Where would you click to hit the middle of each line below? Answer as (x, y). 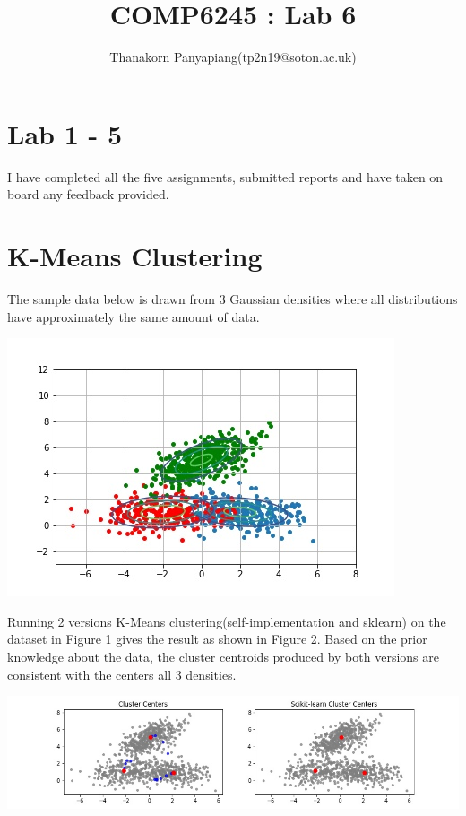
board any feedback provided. (88, 194)
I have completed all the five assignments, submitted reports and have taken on (225, 176)
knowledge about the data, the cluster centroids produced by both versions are (223, 656)
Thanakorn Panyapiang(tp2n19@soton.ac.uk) (233, 57)
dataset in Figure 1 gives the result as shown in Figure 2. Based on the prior (217, 639)
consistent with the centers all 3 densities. (122, 674)
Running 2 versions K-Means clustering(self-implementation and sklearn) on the (227, 621)
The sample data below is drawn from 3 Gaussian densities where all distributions (233, 298)
